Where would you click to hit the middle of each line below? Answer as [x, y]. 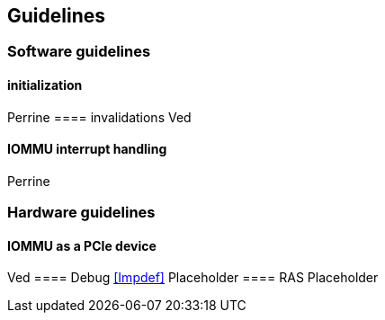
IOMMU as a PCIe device [82, 245]
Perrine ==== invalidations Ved [99, 117]
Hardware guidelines [81, 213]
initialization [45, 85]
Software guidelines [79, 52]
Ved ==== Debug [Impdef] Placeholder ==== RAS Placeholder [193, 278]
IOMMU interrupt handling [87, 149]
